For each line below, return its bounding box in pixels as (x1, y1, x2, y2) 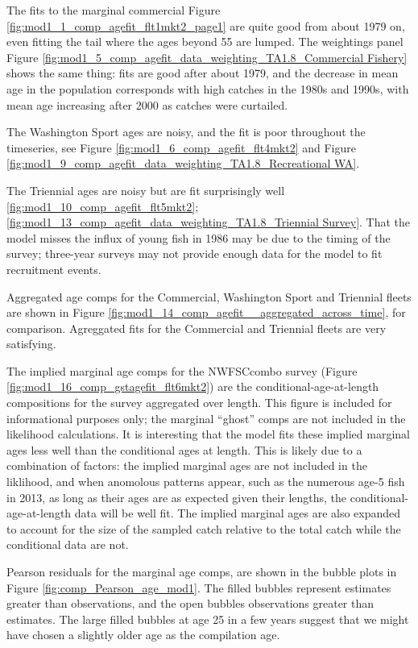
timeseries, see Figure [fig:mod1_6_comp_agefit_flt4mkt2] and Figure (6, 139, 356, 156)
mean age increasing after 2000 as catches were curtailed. (6, 96, 288, 113)
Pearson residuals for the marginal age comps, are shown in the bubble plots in (6, 563, 397, 579)
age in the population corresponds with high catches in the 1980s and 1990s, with (6, 80, 409, 97)
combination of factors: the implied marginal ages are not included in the (6, 457, 367, 474)
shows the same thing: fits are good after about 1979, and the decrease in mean (6, 64, 399, 81)
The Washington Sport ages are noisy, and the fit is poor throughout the (6, 123, 366, 140)
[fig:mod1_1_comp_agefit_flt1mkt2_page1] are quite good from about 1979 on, (6, 17, 405, 34)
